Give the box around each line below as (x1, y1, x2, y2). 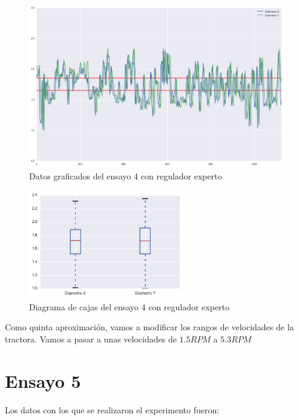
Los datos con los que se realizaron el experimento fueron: (5, 403, 220, 416)
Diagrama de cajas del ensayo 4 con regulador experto (29, 300, 230, 313)
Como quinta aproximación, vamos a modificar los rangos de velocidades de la (5, 321, 294, 333)
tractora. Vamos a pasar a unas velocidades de (5, 332, 177, 345)
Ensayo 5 (5, 368, 81, 393)
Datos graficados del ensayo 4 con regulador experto (29, 169, 222, 182)
